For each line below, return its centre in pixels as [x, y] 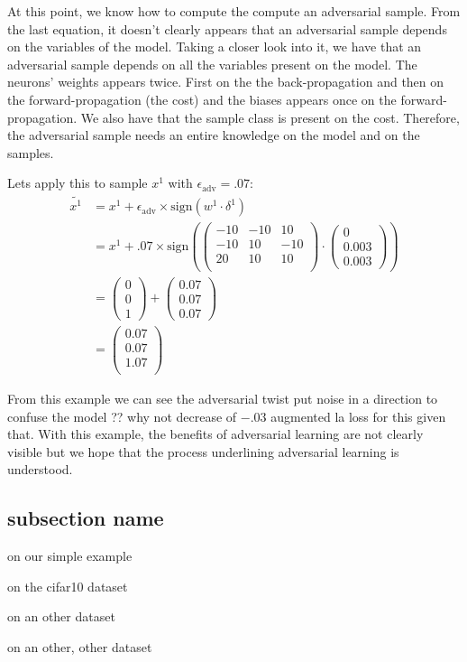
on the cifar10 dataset [68, 586]
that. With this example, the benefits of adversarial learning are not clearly [215, 434]
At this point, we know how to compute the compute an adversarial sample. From [234, 11]
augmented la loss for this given [358, 416]
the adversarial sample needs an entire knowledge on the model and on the [214, 135]
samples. [31, 152]
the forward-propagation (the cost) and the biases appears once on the [202, 99]
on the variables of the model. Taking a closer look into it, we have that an [215, 47]
